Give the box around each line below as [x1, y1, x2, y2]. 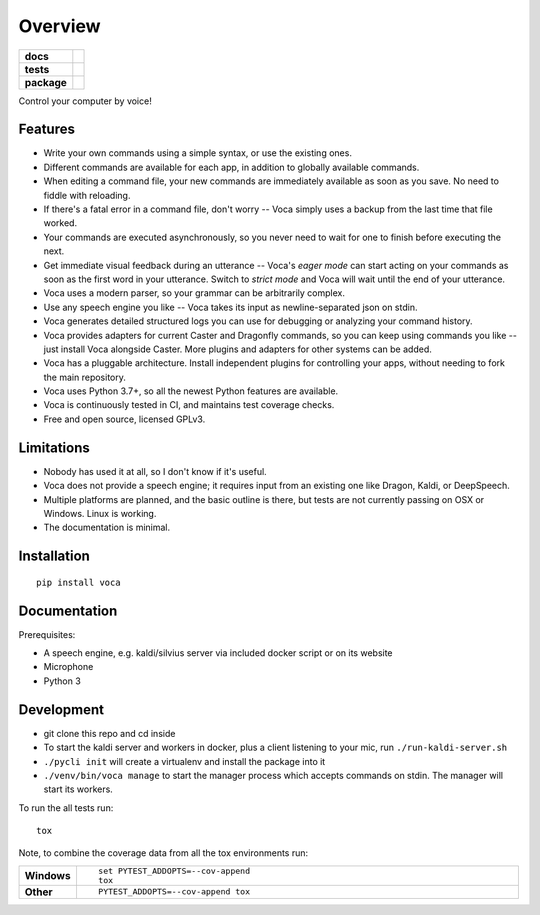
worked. [43, 217, 78, 229]
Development [18, 701, 105, 718]
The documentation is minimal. [43, 521, 171, 534]
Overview [18, 15, 101, 37]
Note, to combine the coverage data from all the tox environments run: [18, 847, 309, 859]
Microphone [43, 661, 94, 673]
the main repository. [43, 371, 127, 383]
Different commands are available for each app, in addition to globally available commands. [43, 161, 420, 173]
